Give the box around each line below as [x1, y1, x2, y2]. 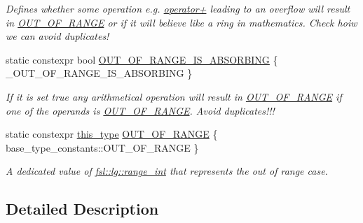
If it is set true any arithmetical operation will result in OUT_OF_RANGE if [6, 89, 342, 103]
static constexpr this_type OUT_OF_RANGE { [6, 127, 218, 141]
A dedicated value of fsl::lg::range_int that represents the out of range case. [6, 164, 328, 178]
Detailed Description [6, 198, 159, 220]
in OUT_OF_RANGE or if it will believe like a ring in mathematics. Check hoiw [6, 15, 357, 29]
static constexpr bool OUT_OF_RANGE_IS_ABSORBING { [6, 52, 278, 66]
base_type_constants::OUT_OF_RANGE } [6, 140, 199, 154]
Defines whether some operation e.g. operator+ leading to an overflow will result [6, 1, 350, 15]
